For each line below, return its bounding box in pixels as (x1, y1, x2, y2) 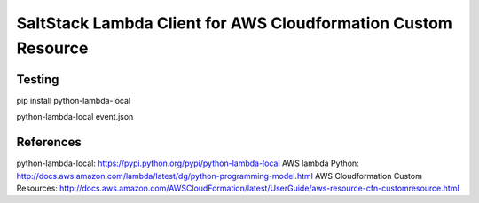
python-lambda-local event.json (16, 112, 134, 122)
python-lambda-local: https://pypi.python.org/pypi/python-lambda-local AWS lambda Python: (16, 158, 359, 168)
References (16, 135, 82, 150)
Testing (16, 72, 59, 87)
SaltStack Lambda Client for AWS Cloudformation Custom (16, 13, 452, 33)
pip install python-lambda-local (16, 95, 131, 105)
